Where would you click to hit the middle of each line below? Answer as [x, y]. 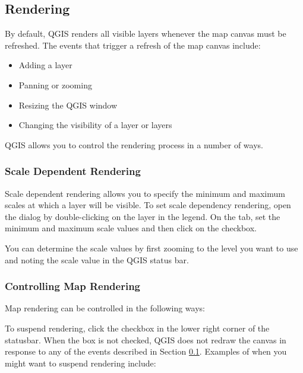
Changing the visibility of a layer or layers [95, 125]
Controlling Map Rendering [73, 286]
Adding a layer [45, 65]
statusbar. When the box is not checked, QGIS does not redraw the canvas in [146, 339]
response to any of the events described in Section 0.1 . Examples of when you [146, 351]
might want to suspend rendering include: [81, 363]
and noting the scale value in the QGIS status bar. [97, 259]
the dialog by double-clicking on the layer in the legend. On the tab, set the [143, 216]
